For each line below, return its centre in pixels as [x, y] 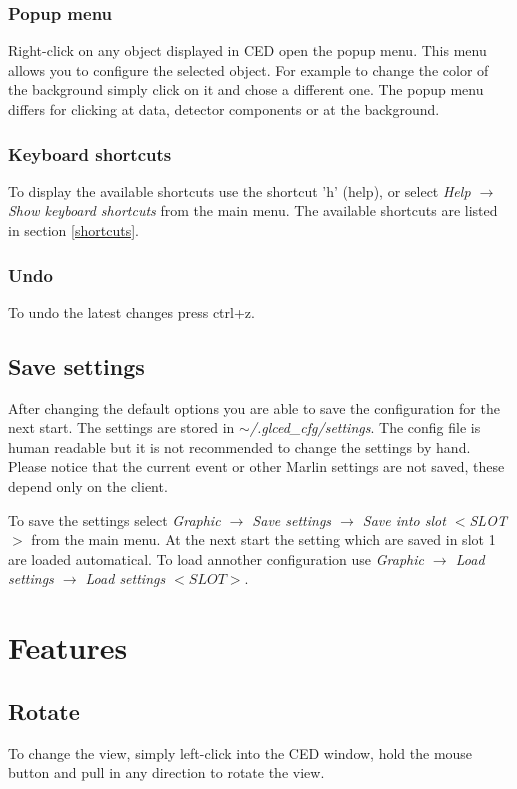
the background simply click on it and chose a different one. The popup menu [246, 89]
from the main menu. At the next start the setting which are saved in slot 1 [263, 539]
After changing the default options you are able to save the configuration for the [254, 407]
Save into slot [404, 519]
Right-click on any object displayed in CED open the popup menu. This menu [247, 50]
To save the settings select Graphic [114, 519]
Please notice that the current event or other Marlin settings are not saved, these [256, 466]
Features [68, 647]
